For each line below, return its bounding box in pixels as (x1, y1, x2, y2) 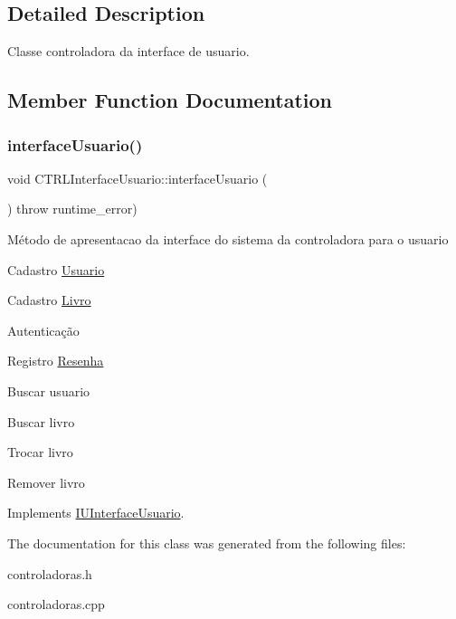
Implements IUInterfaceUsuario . (7, 503, 185, 522)
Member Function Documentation (7, 86, 333, 114)
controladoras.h (7, 564, 92, 583)
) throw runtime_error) (7, 199, 138, 218)
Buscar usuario (7, 381, 90, 400)
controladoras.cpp (7, 595, 105, 614)
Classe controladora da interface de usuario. (7, 42, 250, 61)
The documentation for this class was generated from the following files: (7, 533, 406, 552)
